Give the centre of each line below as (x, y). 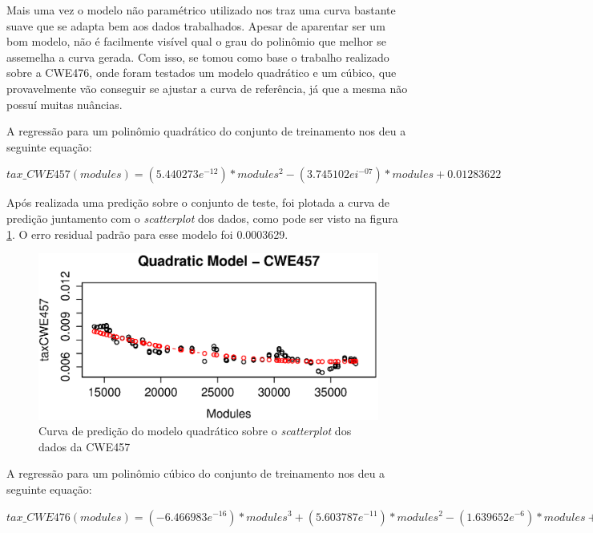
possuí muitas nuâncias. (65, 104)
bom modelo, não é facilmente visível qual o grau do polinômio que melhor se (196, 41)
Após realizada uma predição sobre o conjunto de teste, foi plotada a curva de (198, 202)
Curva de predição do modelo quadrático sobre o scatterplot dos (195, 431)
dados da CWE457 (85, 446)
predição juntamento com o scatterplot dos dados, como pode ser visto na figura (202, 218)
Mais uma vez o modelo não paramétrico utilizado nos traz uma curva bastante (201, 10)
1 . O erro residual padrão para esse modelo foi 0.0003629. (147, 234)
